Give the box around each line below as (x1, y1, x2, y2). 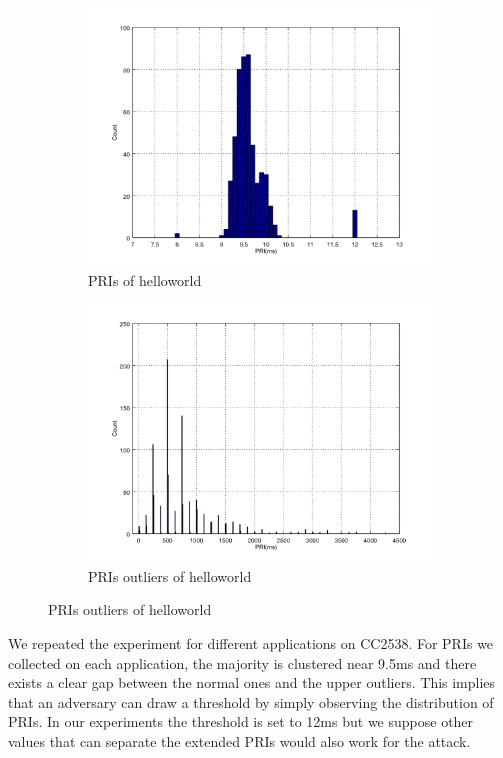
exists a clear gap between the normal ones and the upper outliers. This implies (8, 672, 496, 693)
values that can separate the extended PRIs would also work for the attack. (8, 730, 471, 751)
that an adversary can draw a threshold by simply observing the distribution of (8, 691, 494, 712)
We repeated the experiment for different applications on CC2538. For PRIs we (8, 632, 494, 653)
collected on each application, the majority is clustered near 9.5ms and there (8, 652, 477, 673)
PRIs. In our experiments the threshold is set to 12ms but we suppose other (8, 711, 474, 732)
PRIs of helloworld (88, 269, 202, 290)
